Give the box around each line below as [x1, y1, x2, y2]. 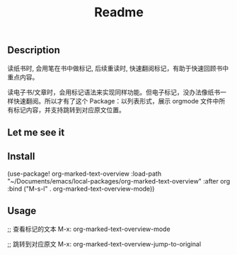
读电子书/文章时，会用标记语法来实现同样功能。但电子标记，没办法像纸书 [7, 88, 221, 96]
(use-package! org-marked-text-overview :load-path [7, 169, 161, 178]
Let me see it [7, 127, 65, 138]
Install [7, 150, 35, 163]
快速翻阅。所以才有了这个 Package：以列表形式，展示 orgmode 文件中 [13, 96, 219, 105]
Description [7, 44, 60, 57]
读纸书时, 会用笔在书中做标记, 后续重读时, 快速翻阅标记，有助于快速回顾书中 [7, 64, 229, 72]
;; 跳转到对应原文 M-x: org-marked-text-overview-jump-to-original [7, 239, 202, 248]
